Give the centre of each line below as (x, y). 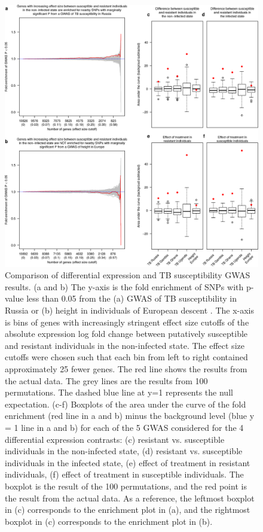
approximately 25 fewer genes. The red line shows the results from (126, 369)
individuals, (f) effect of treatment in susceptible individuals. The (124, 474)
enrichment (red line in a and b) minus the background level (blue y (130, 416)
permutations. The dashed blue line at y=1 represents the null (119, 392)
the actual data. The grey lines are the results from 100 (106, 380)
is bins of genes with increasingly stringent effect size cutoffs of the (127, 322)
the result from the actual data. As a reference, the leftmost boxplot (130, 498)
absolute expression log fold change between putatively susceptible (126, 334)
